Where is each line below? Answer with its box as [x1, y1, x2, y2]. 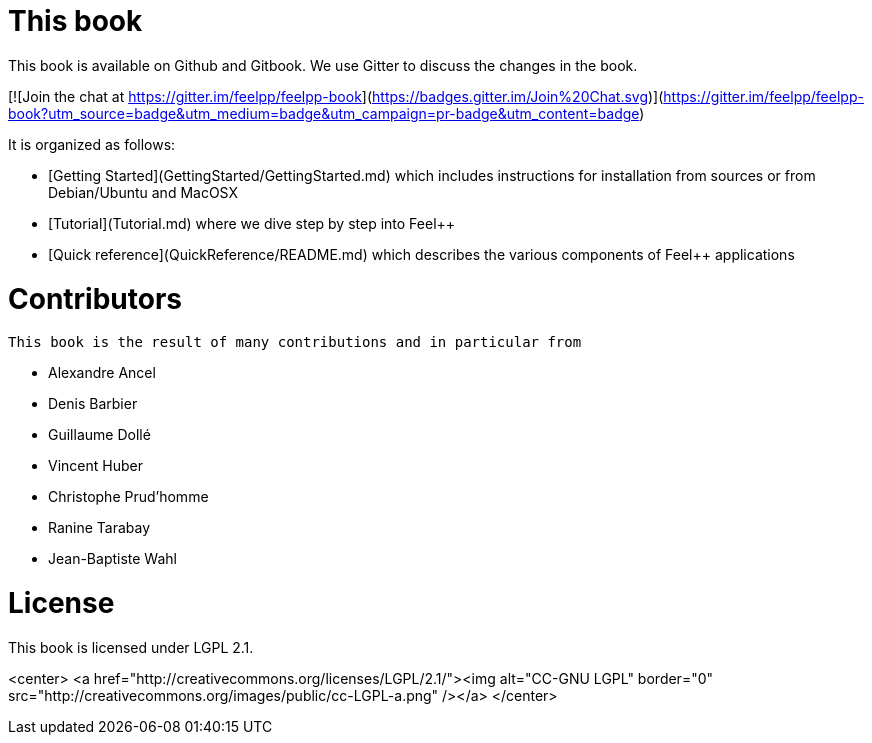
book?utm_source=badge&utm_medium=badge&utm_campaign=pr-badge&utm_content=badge [8, 104, 640, 122]
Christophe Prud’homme [48, 488, 209, 506]
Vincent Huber [48, 457, 143, 475]
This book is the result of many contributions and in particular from [8, 334, 582, 351]
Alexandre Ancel [48, 364, 156, 382]
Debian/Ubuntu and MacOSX [48, 183, 238, 201]
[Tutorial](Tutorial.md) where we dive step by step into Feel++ [48, 214, 456, 232]
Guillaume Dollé [48, 426, 151, 444]
